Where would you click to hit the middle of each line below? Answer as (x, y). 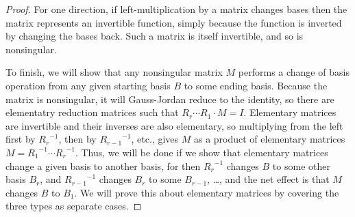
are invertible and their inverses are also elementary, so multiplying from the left (174, 125)
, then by (77, 139)
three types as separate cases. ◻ (74, 206)
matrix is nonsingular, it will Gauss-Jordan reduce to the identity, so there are (170, 99)
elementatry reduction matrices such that (92, 112)
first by (21, 139)
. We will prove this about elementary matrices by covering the (207, 192)
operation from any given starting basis (88, 85)
